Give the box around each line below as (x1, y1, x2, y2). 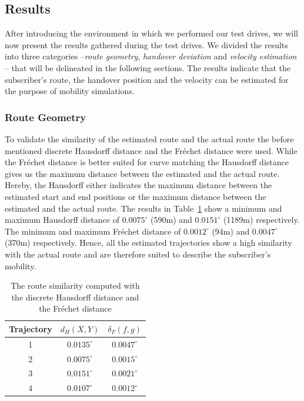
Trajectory (9, 322, 52, 335)
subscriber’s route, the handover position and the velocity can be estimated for (5, 73, 289, 85)
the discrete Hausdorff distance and (11, 290, 139, 303)
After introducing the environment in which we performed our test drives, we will (5, 27, 298, 39)
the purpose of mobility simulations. (5, 85, 135, 97)
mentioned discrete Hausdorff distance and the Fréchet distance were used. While (5, 144, 298, 156)
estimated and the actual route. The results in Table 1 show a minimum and (5, 202, 282, 214)
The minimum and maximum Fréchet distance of (5, 225, 181, 237)
